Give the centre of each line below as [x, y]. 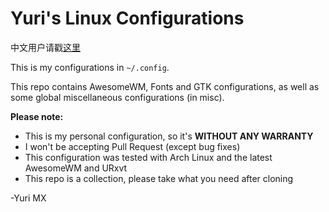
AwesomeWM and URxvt [76, 168]
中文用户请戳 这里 [45, 47]
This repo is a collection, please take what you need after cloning [159, 178]
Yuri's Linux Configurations [127, 18]
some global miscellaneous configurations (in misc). [117, 97]
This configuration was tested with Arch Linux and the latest [148, 157]
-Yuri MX [28, 198]
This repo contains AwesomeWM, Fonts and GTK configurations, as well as [165, 86]
